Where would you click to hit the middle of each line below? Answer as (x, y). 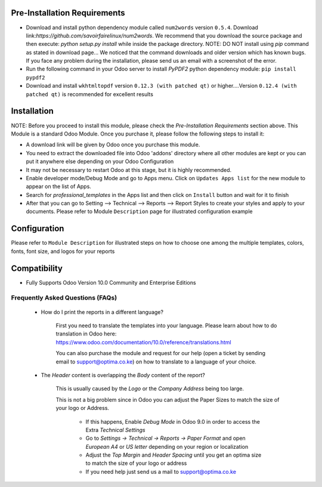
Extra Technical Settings (115, 430)
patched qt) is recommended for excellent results (89, 94)
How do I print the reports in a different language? (102, 312)
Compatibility (37, 268)
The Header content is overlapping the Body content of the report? (123, 375)
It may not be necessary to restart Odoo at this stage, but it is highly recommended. (129, 169)
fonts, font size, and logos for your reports (63, 251)
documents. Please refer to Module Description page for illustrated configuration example (139, 211)
